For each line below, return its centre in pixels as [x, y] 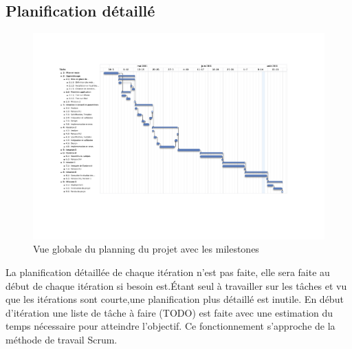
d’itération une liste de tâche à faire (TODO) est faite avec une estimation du [169, 312]
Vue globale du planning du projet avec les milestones [146, 249]
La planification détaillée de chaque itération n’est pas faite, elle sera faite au [168, 272]
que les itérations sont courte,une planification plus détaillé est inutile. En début [175, 299]
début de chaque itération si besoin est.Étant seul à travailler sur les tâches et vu [176, 285]
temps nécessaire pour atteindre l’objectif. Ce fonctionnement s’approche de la [170, 326]
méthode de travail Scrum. [62, 340]
